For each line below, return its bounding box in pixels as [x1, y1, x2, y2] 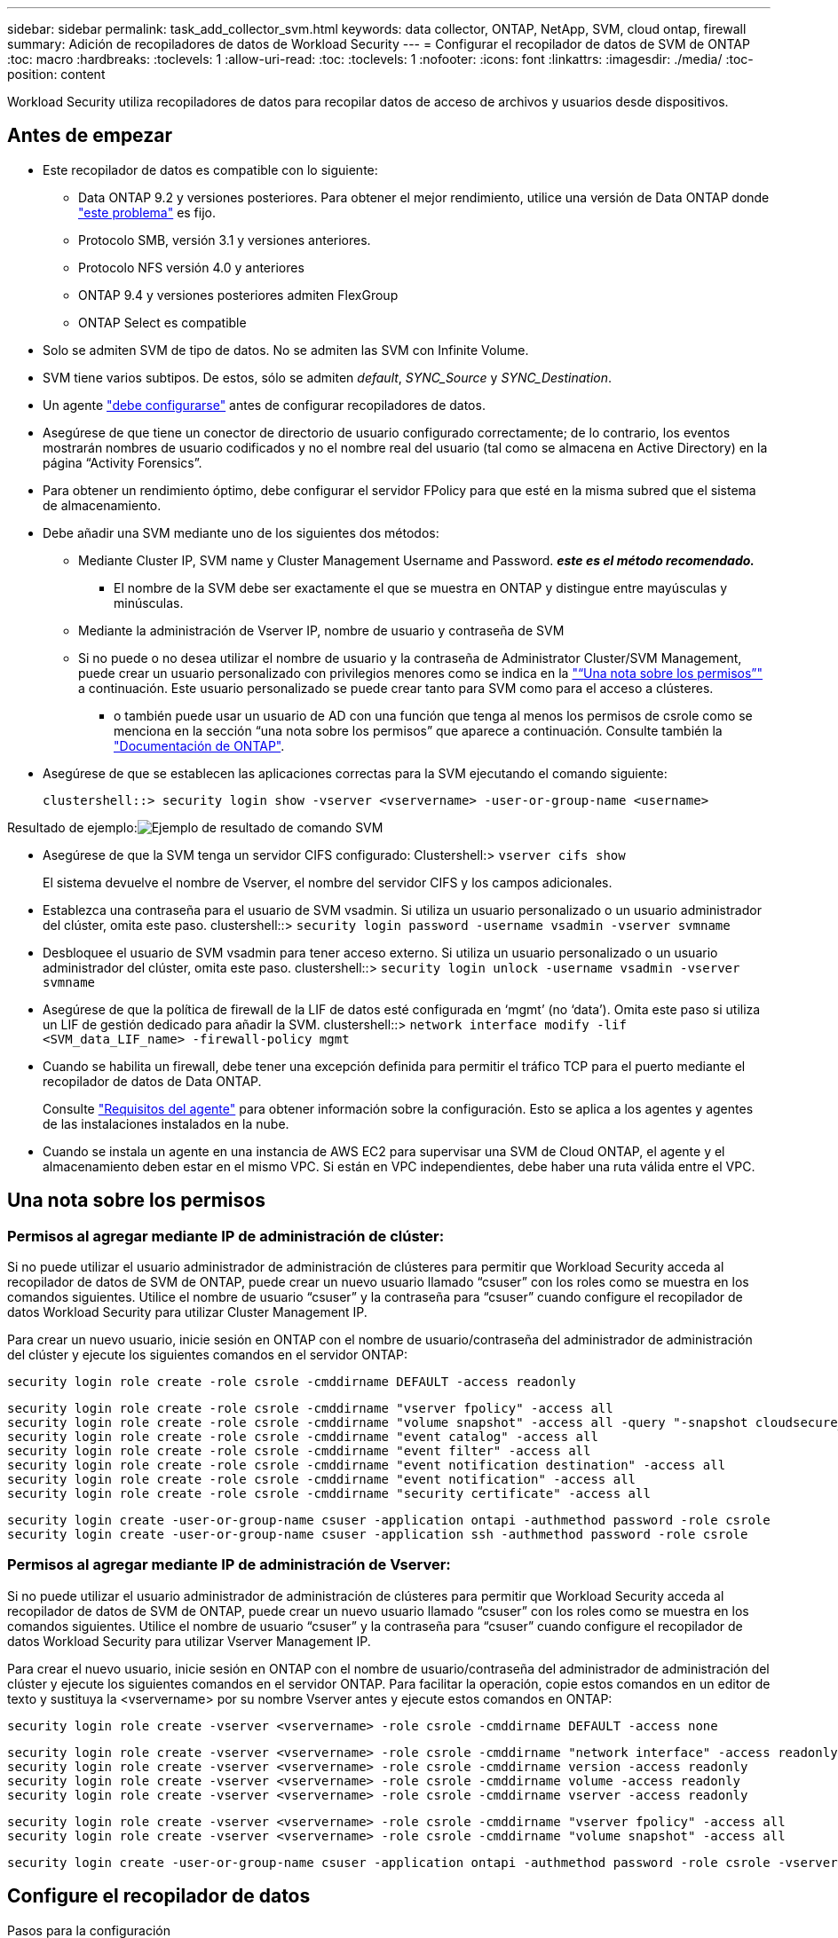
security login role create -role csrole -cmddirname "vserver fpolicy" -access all [7, 1401, 613, 1416]
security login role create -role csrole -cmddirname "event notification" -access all [7, 1472, 636, 1487]
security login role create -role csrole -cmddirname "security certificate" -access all [7, 1486, 651, 1501]
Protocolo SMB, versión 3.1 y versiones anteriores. [78, 232, 371, 248]
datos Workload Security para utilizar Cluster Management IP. [7, 1304, 368, 1320]
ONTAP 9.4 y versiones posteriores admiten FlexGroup [78, 287, 399, 303]
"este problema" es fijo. [78, 204, 217, 220]
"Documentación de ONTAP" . [114, 737, 285, 753]
